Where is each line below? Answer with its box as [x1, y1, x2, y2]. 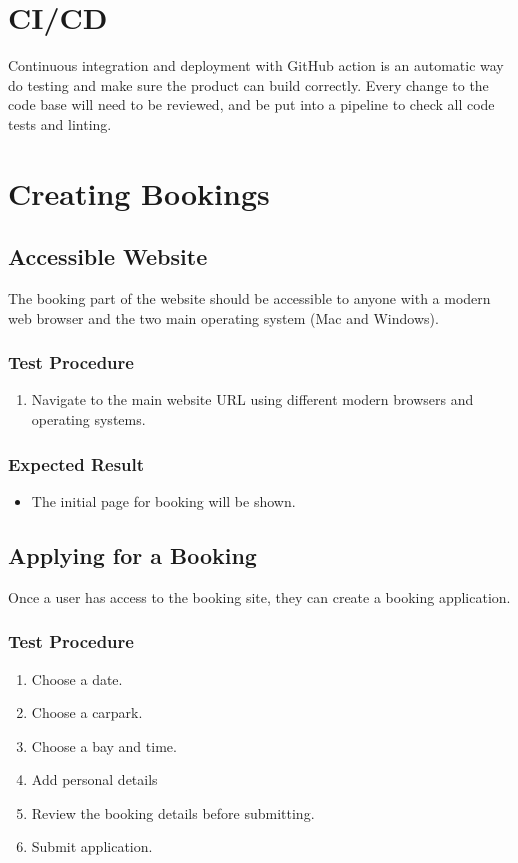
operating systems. [31, 409, 146, 430]
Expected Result [8, 451, 145, 476]
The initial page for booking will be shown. [31, 490, 296, 511]
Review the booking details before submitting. [31, 802, 315, 823]
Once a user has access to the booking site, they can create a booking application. [8, 586, 511, 607]
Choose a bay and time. [31, 735, 177, 756]
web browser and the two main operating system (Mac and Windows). [8, 307, 439, 328]
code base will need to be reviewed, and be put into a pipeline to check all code [8, 94, 495, 115]
